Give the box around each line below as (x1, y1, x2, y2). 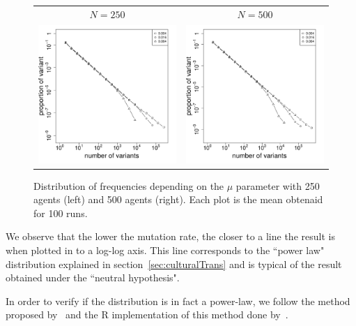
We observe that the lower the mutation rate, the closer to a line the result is (6, 229, 335, 244)
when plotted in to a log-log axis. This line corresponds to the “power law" (6, 243, 325, 258)
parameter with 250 (235, 178, 320, 193)
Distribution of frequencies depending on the (33, 178, 224, 193)
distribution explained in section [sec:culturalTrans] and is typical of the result (6, 256, 342, 271)
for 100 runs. (33, 205, 88, 220)
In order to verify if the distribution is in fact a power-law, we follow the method (6, 293, 350, 308)
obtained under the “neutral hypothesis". (6, 270, 180, 285)
